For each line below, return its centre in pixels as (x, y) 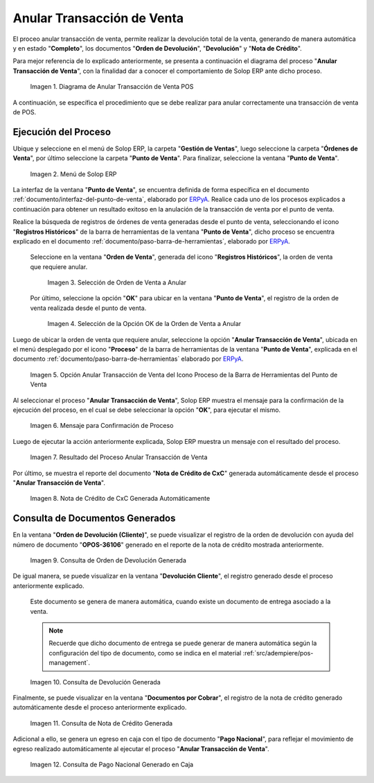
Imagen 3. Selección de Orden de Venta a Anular (117, 283)
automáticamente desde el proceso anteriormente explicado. (100, 707)
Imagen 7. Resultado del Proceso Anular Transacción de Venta (119, 457)
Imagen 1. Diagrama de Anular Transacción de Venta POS (112, 87)
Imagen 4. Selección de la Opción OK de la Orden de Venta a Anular (144, 324)
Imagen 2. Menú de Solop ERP (73, 174)
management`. (69, 663)
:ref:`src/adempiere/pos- (278, 653)
